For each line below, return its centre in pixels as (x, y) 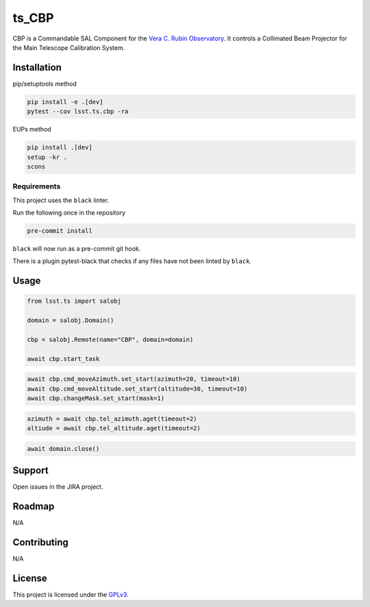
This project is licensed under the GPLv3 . (71, 594)
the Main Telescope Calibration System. (69, 47)
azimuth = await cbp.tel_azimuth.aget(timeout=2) (112, 419)
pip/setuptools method (45, 84)
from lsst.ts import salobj (74, 301)
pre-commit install (60, 231)
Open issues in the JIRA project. (58, 487)
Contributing (40, 542)
